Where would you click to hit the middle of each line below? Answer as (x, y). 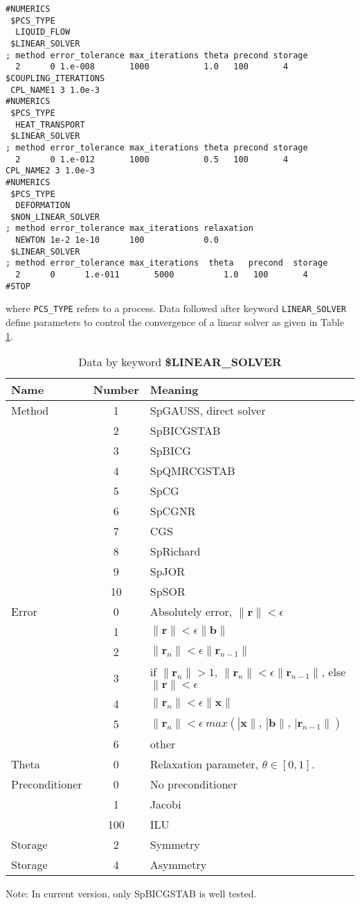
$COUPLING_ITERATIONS (55, 78)
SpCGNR (173, 511)
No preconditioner (193, 784)
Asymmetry (178, 865)
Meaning (174, 390)
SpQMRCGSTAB (192, 471)
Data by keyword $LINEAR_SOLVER (180, 362)
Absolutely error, (191, 612)
